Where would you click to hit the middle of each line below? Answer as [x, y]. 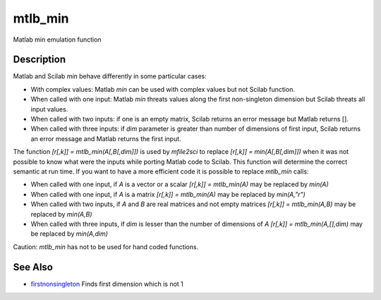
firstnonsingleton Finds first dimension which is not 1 [107, 284]
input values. [49, 109]
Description [40, 60]
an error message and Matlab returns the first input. [106, 138]
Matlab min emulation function [57, 40]
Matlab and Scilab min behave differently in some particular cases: [110, 76]
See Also [33, 267]
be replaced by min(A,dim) [69, 234]
